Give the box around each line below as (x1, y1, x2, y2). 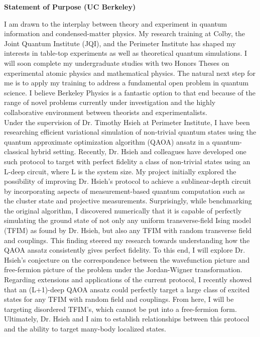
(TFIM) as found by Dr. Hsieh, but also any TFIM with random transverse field (4, 225, 252, 236)
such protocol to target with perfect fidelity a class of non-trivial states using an (4, 156, 250, 166)
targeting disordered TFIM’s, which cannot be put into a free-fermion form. (4, 303, 237, 314)
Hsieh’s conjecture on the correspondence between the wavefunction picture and (4, 254, 250, 265)
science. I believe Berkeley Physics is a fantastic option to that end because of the (4, 87, 255, 97)
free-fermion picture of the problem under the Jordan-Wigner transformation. (4, 264, 242, 275)
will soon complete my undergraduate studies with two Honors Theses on (4, 57, 229, 68)
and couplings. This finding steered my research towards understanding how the (4, 235, 250, 245)
